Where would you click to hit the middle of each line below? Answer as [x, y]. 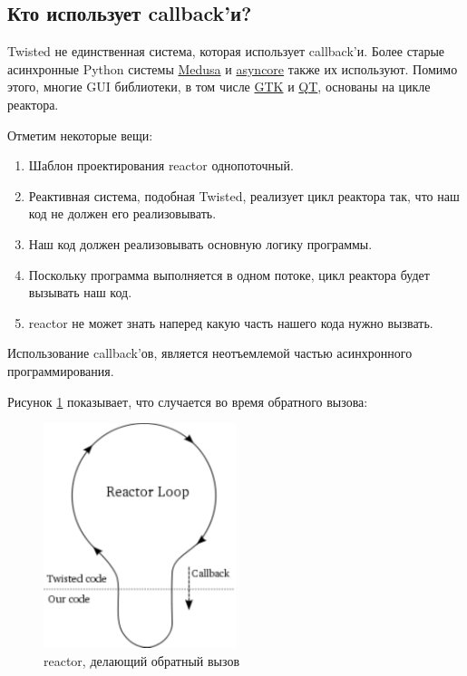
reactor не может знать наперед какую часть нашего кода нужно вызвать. [231, 322]
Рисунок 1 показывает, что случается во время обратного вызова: [188, 401]
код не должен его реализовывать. [122, 213]
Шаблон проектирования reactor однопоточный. [161, 165]
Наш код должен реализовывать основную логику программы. [200, 243]
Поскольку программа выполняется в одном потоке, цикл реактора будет [229, 274]
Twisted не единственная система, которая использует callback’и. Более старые [226, 51]
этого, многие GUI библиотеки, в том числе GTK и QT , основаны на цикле [219, 87]
